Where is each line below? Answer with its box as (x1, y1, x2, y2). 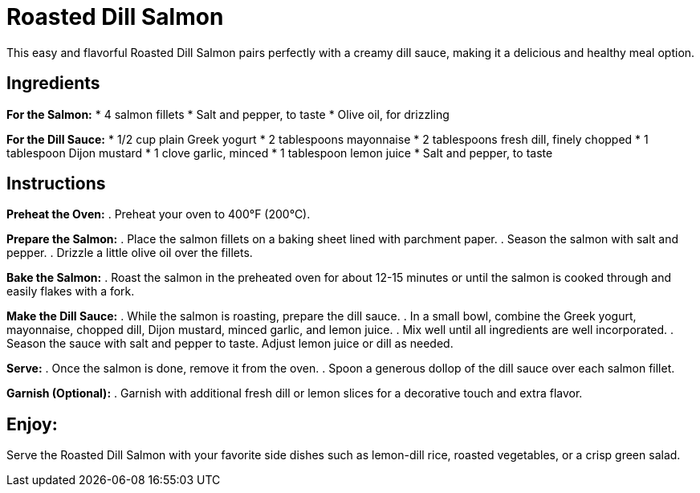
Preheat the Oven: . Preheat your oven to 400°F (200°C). (6, 207, 311, 222)
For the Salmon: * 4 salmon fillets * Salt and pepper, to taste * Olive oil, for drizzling (6, 107, 450, 121)
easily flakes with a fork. (6, 284, 135, 299)
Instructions (6, 173, 106, 194)
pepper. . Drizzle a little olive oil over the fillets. (6, 246, 253, 260)
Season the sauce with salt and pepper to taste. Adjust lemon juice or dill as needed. (6, 336, 454, 351)
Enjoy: (6, 414, 58, 434)
